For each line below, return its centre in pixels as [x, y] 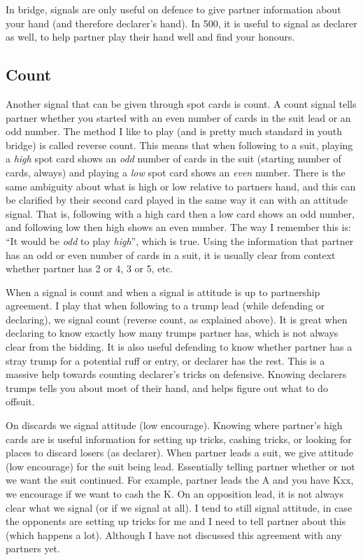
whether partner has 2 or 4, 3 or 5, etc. [90, 268]
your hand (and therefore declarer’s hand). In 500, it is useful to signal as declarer [181, 23]
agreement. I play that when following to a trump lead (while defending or [165, 306]
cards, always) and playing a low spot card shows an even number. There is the [176, 172]
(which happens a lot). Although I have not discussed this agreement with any [174, 534]
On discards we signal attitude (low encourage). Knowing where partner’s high [174, 425]
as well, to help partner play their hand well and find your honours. [150, 37]
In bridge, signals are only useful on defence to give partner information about [173, 9]
